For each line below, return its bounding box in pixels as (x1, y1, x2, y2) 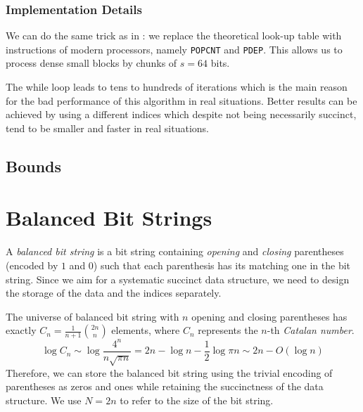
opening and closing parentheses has (191, 309, 348, 323)
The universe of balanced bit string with (6, 309, 179, 323)
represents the (198, 323, 258, 337)
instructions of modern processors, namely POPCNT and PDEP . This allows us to (6, 41, 343, 56)
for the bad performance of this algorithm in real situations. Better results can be (6, 93, 357, 108)
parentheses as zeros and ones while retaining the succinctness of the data (6, 379, 324, 394)
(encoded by (6, 257, 58, 272)
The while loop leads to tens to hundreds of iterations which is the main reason (6, 79, 348, 94)
